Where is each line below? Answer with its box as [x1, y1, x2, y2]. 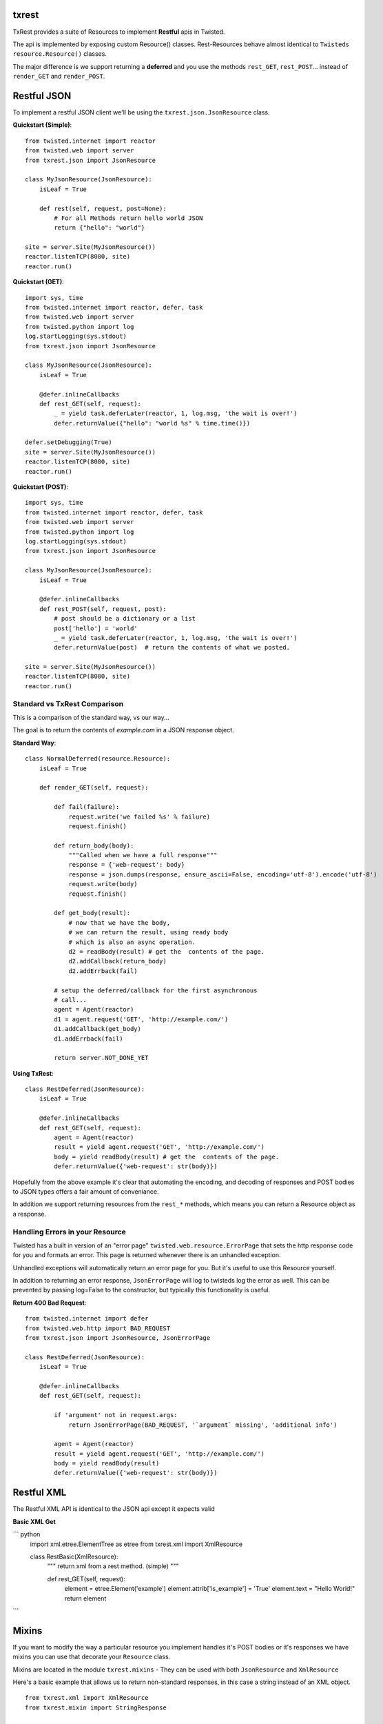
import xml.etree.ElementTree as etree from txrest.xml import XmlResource [30, 1540, 243, 1548]
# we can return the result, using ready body [68, 928, 229, 936]
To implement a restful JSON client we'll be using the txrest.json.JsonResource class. [12, 108, 270, 117]
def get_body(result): [54, 909, 131, 917]
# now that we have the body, [68, 919, 171, 927]
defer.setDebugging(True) [25, 439, 113, 446]
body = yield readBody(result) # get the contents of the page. [54, 1152, 280, 1161]
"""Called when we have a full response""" [68, 852, 218, 859]
